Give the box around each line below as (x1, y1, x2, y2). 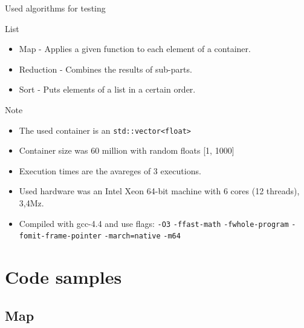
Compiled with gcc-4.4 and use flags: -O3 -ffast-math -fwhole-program (19, 217, 289, 229)
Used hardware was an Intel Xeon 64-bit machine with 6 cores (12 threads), (19, 185, 300, 197)
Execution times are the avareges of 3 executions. (19, 164, 201, 177)
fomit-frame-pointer (19, 232, 102, 241)
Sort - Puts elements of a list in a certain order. (19, 83, 196, 96)
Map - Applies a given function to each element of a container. (19, 42, 251, 55)
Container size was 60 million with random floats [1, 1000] (19, 144, 234, 157)
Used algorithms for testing (5, 2, 106, 14)
